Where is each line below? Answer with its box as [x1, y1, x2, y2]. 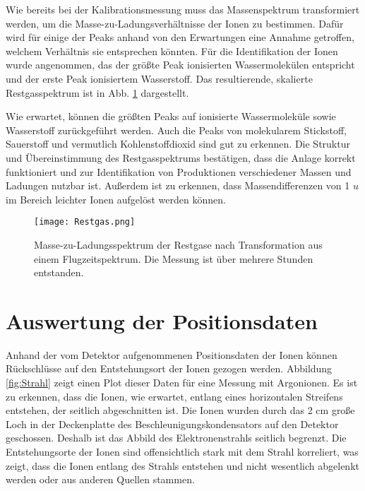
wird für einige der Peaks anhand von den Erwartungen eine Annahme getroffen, [6, 30, 354, 45]
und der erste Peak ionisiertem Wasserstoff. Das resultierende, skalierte [6, 71, 313, 85]
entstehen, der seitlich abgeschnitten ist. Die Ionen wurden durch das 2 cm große [6, 403, 355, 418]
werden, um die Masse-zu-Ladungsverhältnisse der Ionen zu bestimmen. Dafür [6, 16, 344, 30]
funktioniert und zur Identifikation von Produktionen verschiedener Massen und [6, 164, 352, 179]
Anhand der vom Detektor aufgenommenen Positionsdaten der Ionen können [6, 347, 337, 362]
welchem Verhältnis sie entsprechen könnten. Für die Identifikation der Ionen [6, 43, 338, 58]
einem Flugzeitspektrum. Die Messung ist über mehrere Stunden [34, 251, 313, 266]
